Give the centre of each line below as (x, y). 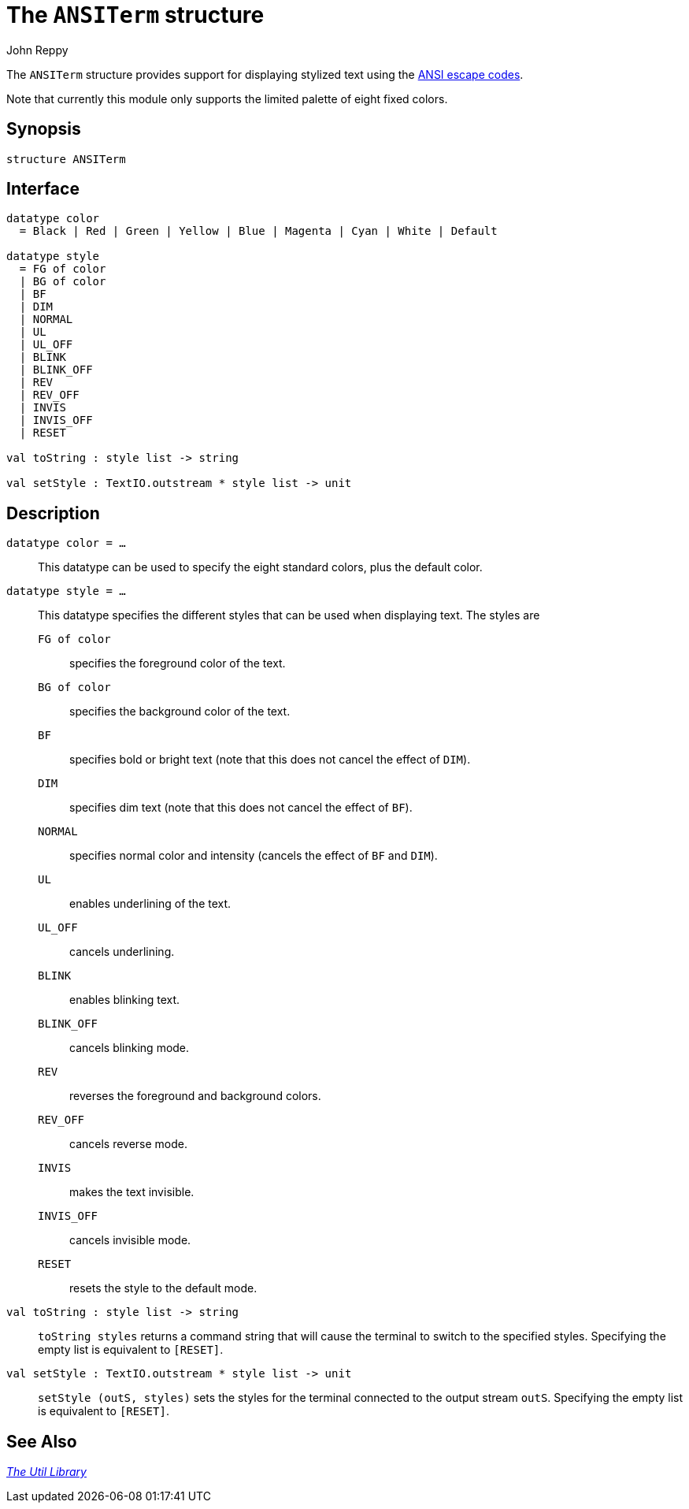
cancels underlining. (122, 952)
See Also (42, 1441)
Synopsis (44, 129)
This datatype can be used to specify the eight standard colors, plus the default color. (260, 567)
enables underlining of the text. (150, 904)
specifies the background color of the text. (180, 712)
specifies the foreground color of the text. (178, 663)
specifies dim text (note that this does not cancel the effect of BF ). (241, 808)
